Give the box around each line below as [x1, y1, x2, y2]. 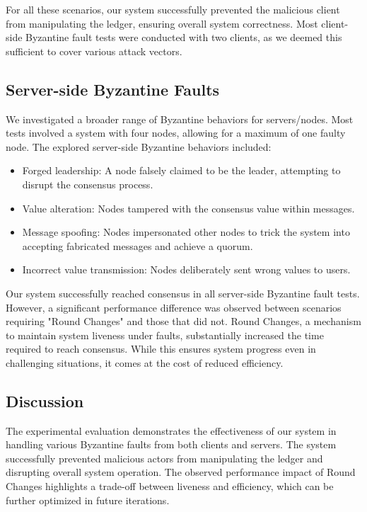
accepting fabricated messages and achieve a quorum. [22, 238, 253, 253]
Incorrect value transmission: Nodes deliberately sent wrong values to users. [22, 262, 351, 277]
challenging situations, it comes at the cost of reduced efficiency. [6, 355, 284, 370]
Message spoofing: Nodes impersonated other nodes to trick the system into [22, 224, 350, 239]
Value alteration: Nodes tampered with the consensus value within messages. [22, 200, 355, 215]
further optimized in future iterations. [6, 492, 170, 507]
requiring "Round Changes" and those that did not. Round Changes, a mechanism [6, 314, 361, 329]
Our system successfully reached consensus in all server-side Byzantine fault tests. [6, 285, 360, 300]
